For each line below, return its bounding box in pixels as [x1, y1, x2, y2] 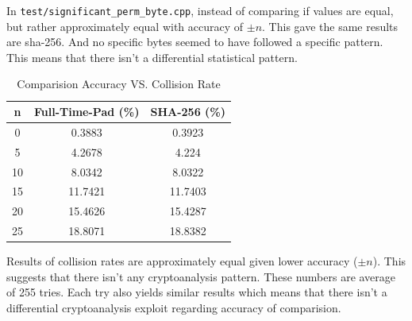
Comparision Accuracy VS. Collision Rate [17, 75, 221, 92]
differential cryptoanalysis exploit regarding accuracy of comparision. [6, 299, 341, 315]
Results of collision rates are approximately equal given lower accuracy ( [6, 253, 358, 269]
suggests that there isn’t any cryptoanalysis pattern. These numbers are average [6, 268, 396, 284]
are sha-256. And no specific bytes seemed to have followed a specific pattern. [6, 33, 383, 50]
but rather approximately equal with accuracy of [6, 17, 244, 34]
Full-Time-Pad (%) [34, 103, 140, 120]
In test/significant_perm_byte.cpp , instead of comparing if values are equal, [6, 2, 394, 18]
